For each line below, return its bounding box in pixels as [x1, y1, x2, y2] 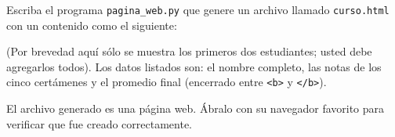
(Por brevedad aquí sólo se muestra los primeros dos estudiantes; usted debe [6, 43, 372, 59]
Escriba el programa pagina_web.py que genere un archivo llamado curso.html [6, 2, 390, 17]
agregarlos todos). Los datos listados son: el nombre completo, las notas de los [6, 58, 382, 74]
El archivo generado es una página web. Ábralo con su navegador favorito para [6, 100, 385, 117]
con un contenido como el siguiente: [6, 16, 177, 33]
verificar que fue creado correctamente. [6, 115, 193, 132]
